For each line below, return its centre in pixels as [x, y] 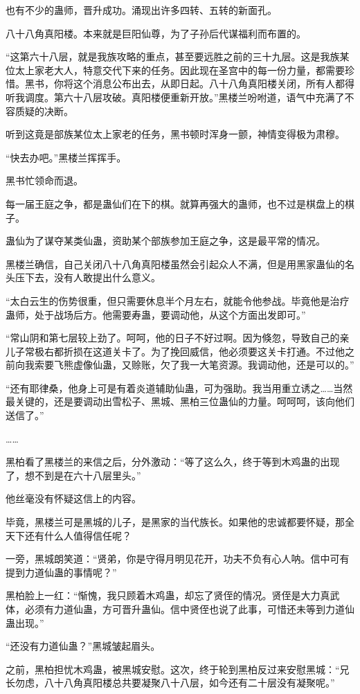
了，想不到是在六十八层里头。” [73, 475]
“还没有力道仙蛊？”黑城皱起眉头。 [83, 646]
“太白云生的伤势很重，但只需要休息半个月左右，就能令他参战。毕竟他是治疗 [178, 300]
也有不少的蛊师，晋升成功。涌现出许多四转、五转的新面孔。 [141, 10]
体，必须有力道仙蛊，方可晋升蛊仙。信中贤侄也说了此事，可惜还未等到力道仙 [180, 609]
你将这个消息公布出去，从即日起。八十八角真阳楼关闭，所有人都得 [204, 83]
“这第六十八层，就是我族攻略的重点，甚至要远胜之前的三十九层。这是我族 [173, 56]
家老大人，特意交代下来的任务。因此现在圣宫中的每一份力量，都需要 [189, 70]
